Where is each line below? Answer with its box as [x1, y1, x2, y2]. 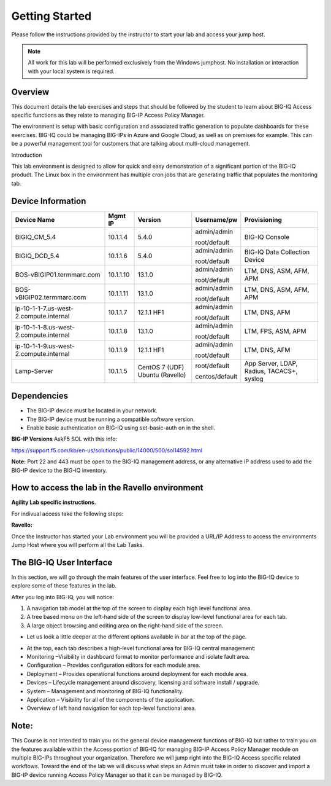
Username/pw [195, 215, 238, 224]
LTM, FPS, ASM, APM [244, 326, 306, 335]
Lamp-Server [15, 366, 53, 375]
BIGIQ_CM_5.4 [15, 232, 56, 241]
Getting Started [11, 9, 92, 23]
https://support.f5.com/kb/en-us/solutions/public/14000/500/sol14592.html [11, 446, 202, 454]
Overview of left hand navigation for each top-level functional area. [26, 704, 196, 712]
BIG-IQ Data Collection [244, 248, 310, 256]
